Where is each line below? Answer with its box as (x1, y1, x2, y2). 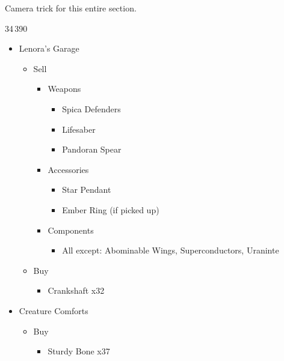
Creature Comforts (19, 304, 88, 317)
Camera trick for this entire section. (5, 2, 137, 14)
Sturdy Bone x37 (48, 345, 110, 357)
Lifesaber (62, 123, 96, 135)
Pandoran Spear (62, 143, 122, 156)
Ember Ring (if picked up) (62, 203, 159, 216)
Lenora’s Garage (19, 42, 79, 55)
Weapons (48, 82, 81, 95)
